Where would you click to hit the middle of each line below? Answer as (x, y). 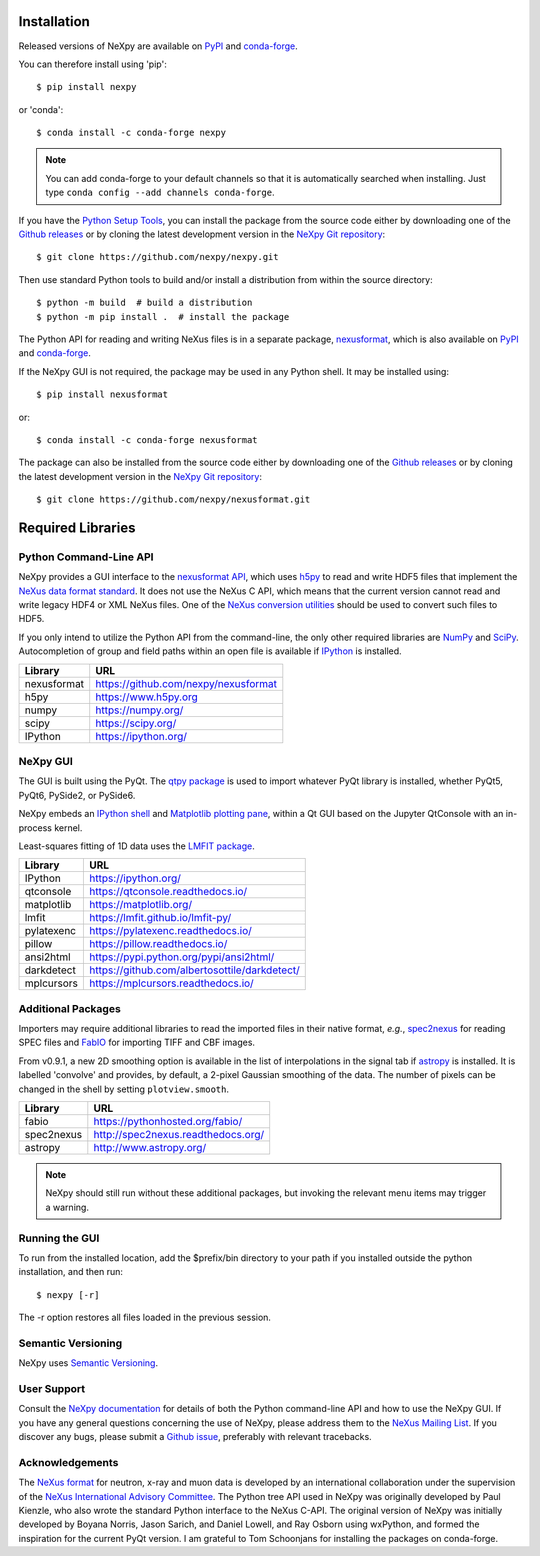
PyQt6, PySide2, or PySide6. (77, 795)
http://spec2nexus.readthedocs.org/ (179, 1135)
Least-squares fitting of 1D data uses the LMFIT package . (136, 846)
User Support (51, 1389)
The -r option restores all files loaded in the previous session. (145, 1317)
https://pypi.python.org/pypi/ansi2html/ (182, 957)
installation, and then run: (71, 1272)
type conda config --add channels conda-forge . (160, 192)
